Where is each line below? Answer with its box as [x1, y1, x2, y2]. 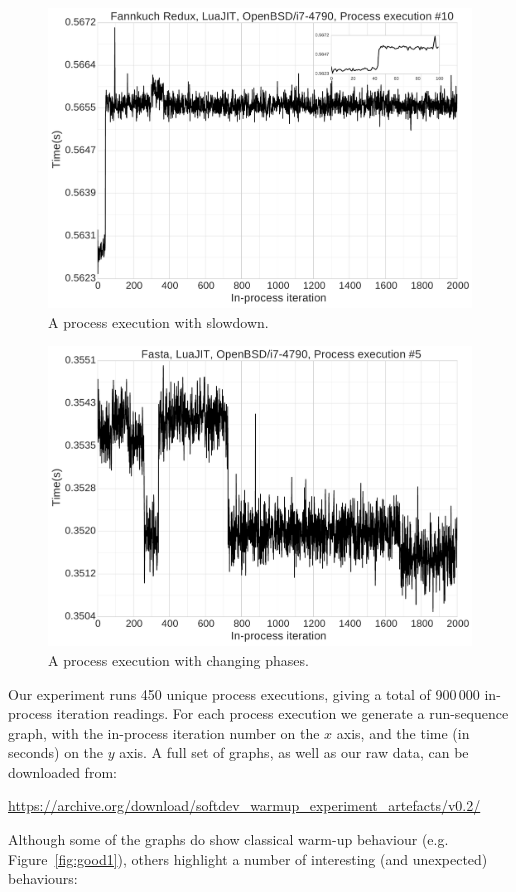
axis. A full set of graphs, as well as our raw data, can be [119, 742, 469, 763]
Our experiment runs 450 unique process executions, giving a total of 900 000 [8, 683, 480, 704]
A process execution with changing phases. [48, 649, 309, 670]
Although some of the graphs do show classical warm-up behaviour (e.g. [8, 829, 449, 850]
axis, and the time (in [336, 722, 470, 743]
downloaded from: [8, 761, 117, 782]
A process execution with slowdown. [48, 311, 269, 332]
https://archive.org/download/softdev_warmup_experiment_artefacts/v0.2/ [8, 795, 481, 816]
